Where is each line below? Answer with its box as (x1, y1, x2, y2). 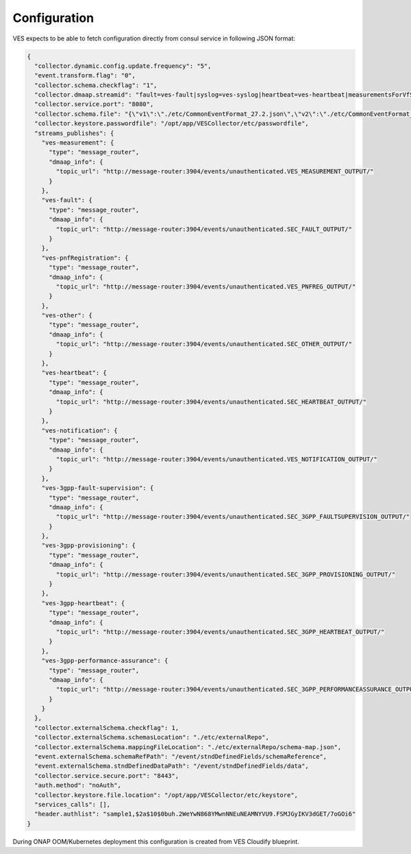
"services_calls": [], (34, 801, 111, 808)
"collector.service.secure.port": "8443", (34, 772, 179, 779)
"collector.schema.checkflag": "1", (34, 81, 158, 89)
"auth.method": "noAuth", (34, 781, 121, 790)
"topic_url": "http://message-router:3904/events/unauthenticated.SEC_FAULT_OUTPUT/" (55, 225, 353, 233)
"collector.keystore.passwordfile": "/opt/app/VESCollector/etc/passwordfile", (34, 120, 310, 127)
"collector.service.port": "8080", (34, 100, 154, 108)
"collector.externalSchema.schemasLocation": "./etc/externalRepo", (34, 733, 270, 742)
